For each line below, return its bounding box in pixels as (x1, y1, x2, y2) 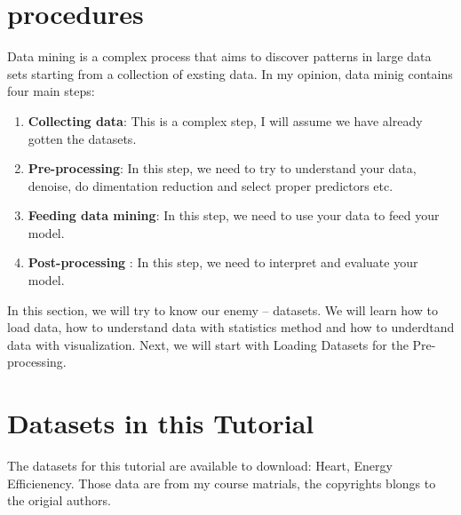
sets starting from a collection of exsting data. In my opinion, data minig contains (7, 64, 453, 83)
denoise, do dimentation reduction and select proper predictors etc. (28, 176, 393, 194)
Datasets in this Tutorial (7, 405, 314, 441)
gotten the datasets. (28, 129, 137, 147)
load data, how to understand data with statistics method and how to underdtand (7, 318, 455, 337)
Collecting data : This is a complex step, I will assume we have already (28, 111, 423, 130)
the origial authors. (7, 491, 111, 510)
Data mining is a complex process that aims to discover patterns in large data (7, 47, 432, 66)
